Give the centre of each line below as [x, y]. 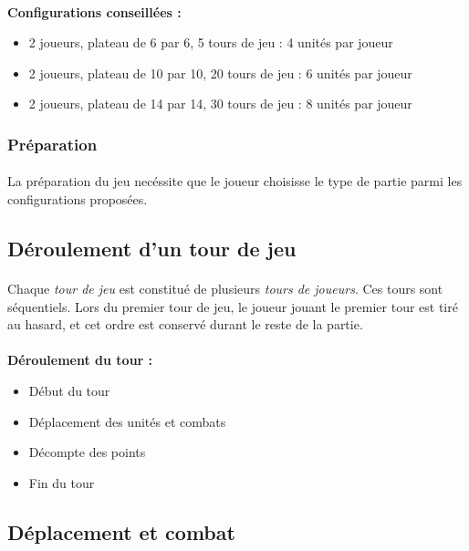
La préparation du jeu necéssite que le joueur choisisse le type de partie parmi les [235, 181]
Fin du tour [62, 482]
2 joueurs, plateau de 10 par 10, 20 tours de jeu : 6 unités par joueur [220, 73]
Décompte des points [87, 452]
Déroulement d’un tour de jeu [152, 248]
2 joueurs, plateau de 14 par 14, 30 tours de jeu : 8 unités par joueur [220, 104]
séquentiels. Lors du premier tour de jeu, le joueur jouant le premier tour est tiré [233, 306]
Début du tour [69, 390]
